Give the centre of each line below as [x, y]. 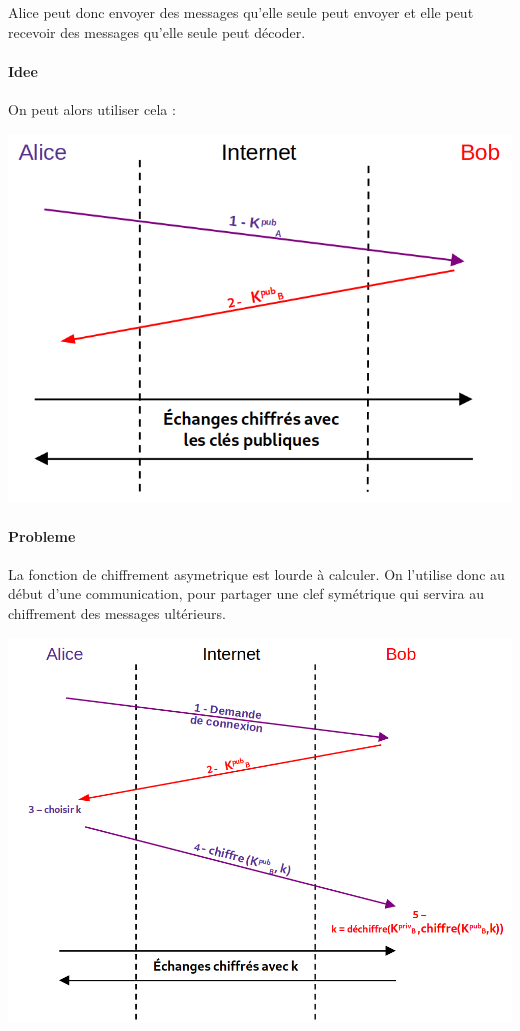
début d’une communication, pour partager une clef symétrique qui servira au [246, 593]
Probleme [42, 535]
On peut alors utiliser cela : [92, 108]
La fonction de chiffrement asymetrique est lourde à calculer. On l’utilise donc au [256, 573]
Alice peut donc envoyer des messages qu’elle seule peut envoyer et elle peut [241, 12]
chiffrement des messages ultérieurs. [117, 613]
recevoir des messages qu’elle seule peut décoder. [157, 31]
